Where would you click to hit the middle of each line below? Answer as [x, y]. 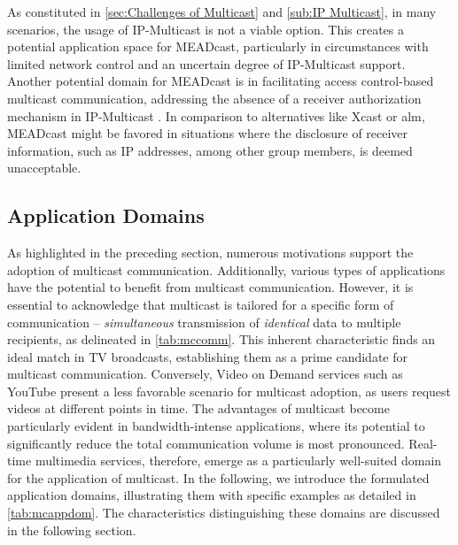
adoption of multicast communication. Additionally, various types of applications [226, 269]
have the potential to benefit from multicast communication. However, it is [210, 287]
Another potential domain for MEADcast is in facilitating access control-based [221, 81]
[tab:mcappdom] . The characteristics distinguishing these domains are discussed [224, 513]
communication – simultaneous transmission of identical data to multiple [204, 322]
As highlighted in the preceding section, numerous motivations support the [210, 253]
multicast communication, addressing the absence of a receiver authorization [214, 98]
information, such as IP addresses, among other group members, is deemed [210, 150]
